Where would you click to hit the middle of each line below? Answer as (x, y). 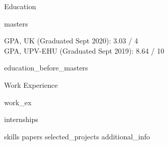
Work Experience (31, 84)
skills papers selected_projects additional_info (77, 136)
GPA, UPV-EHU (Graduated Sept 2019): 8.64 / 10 (84, 50)
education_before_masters (46, 68)
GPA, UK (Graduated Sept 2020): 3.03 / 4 (71, 41)
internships (21, 119)
